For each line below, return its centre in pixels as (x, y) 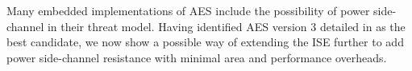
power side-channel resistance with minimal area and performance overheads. (197, 57)
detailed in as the (362, 26)
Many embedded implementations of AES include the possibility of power (188, 10)
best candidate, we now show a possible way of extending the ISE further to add (205, 42)
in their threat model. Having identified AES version (177, 26)
